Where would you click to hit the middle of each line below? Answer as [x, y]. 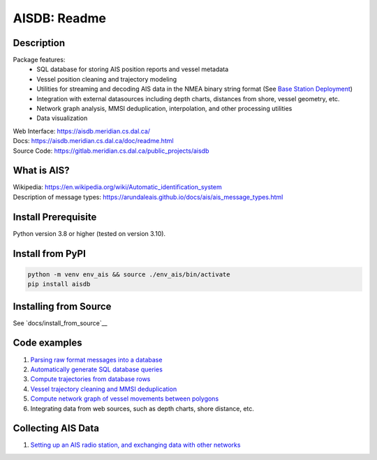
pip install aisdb [59, 284]
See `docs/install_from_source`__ [60, 323]
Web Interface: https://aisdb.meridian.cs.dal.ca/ [81, 131]
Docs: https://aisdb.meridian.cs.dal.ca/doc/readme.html [93, 141]
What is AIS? [41, 171]
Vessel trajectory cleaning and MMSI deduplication [104, 389]
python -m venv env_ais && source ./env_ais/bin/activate [129, 274]
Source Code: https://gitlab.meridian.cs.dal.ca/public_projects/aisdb [111, 151]
